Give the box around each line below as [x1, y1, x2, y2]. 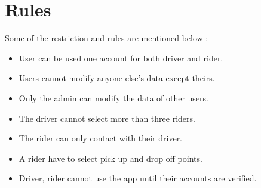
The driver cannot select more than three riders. [19, 112, 195, 124]
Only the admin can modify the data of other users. [19, 91, 208, 104]
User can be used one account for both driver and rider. [19, 51, 223, 64]
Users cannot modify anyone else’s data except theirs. [19, 72, 215, 84]
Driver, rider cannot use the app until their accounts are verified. [19, 172, 257, 184]
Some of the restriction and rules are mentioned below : [5, 32, 208, 44]
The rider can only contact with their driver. [19, 132, 183, 144]
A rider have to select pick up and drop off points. [19, 152, 202, 164]
